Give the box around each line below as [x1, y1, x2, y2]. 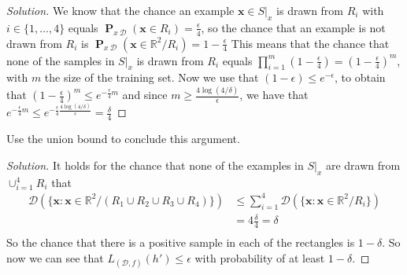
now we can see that [6, 249, 104, 266]
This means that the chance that [231, 35, 390, 51]
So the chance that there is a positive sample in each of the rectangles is [6, 234, 355, 251]
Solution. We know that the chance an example [6, 2, 235, 18]
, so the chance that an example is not [201, 19, 386, 35]
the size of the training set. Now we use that [44, 69, 259, 86]
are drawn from [325, 156, 401, 173]
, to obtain [335, 69, 386, 86]
